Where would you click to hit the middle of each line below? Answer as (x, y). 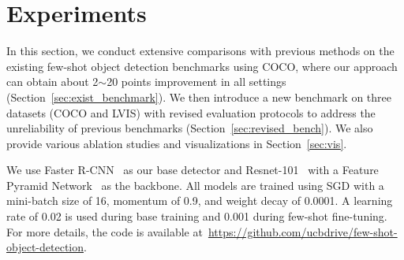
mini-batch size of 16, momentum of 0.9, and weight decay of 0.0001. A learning (200, 201)
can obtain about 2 (52, 82)
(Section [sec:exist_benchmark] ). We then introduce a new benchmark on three (199, 97)
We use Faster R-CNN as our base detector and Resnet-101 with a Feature (193, 170)
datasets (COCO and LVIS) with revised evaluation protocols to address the (191, 112)
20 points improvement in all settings (196, 82)
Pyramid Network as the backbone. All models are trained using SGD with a (195, 185)
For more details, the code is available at (105, 231)
